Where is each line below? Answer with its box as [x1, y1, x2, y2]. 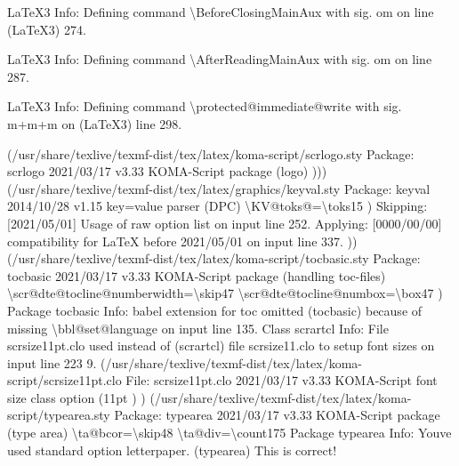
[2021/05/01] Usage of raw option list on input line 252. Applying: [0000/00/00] [7, 213, 442, 232]
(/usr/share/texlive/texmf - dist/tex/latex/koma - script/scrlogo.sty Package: [7, 144, 415, 163]
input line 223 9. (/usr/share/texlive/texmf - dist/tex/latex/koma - [7, 353, 363, 372]
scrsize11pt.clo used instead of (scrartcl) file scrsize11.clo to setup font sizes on [7, 336, 435, 355]
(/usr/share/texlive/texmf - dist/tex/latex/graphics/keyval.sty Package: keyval [7, 179, 431, 197]
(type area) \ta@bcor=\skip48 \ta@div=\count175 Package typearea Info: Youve [7, 423, 452, 442]
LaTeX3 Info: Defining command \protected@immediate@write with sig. [7, 97, 402, 116]
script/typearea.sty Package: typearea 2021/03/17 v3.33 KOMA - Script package [7, 406, 440, 424]
